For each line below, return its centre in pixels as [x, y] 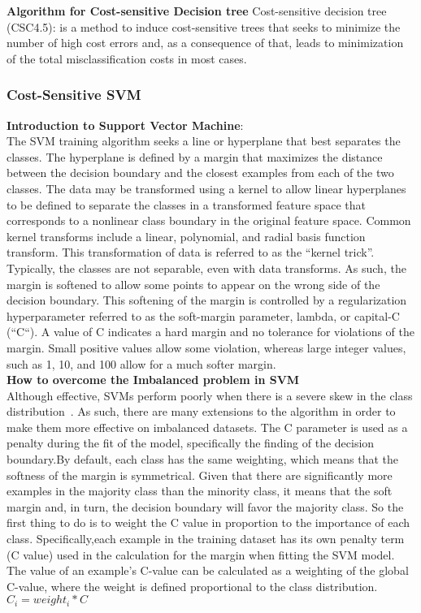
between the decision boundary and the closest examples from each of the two [200, 173]
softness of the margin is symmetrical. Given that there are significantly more [200, 475]
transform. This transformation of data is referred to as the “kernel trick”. [191, 252]
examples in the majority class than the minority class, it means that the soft [200, 491]
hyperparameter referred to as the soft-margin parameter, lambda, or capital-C [203, 315]
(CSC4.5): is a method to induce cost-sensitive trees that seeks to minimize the [204, 26]
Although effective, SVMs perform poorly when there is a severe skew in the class [210, 395]
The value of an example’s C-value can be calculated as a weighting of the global [208, 570]
